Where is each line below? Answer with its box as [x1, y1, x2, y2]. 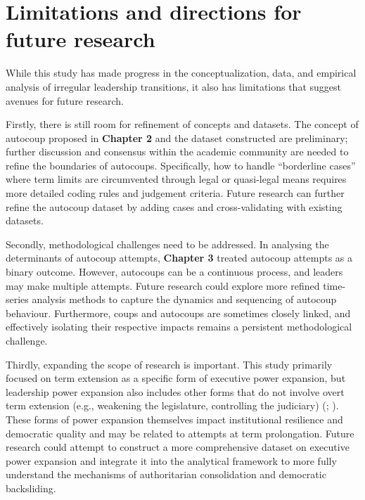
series [6, 292, 29, 307]
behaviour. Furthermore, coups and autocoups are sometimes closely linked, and [6, 305, 351, 320]
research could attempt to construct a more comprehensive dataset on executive [6, 440, 350, 454]
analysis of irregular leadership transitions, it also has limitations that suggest [6, 79, 341, 94]
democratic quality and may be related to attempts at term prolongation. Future [6, 425, 354, 440]
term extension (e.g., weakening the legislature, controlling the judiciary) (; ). [6, 398, 339, 413]
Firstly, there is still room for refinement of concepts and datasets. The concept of [6, 117, 359, 132]
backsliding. [6, 480, 56, 495]
